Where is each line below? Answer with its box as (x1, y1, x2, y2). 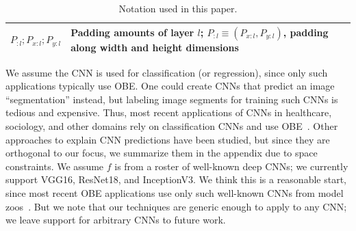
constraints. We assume (5, 159, 104, 173)
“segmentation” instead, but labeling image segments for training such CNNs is (5, 92, 338, 106)
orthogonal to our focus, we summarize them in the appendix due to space (5, 146, 318, 160)
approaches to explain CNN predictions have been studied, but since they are (5, 132, 330, 146)
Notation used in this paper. (118, 1, 238, 15)
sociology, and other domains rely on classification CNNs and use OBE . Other (5, 119, 338, 133)
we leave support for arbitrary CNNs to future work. (5, 213, 226, 227)
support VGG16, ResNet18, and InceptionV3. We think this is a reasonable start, (5, 172, 346, 187)
